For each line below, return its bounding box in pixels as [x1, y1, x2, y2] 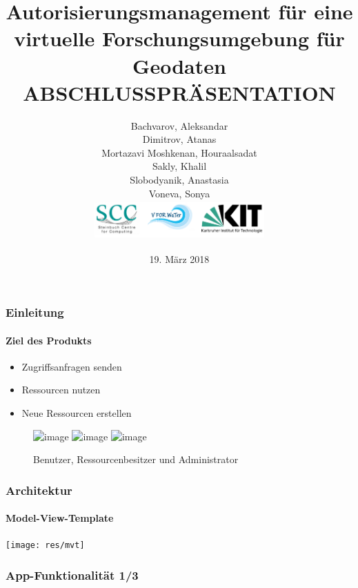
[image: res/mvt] [6, 540, 85, 551]
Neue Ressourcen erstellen [21, 406, 132, 420]
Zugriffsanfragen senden [21, 359, 122, 373]
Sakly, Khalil [152, 159, 207, 173]
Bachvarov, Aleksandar [130, 118, 228, 133]
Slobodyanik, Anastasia [130, 173, 229, 187]
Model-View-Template [6, 511, 114, 525]
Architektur [6, 481, 72, 498]
